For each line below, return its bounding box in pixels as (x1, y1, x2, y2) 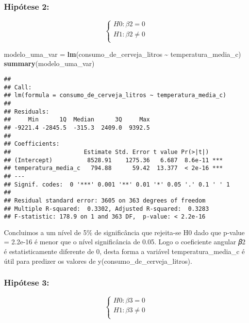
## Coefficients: (4, 140, 60, 148)
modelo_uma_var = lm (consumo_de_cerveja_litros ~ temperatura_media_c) (4, 49, 241, 59)
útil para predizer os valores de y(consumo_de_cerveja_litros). (4, 255, 192, 266)
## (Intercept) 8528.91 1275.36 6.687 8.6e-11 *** (4, 156, 223, 164)
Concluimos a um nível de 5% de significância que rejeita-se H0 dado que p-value (4, 227, 245, 237)
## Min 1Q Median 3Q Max (4, 116, 150, 123)
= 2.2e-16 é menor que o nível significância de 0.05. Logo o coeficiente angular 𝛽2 (4, 237, 246, 247)
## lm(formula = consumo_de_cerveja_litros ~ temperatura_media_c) (4, 92, 227, 99)
